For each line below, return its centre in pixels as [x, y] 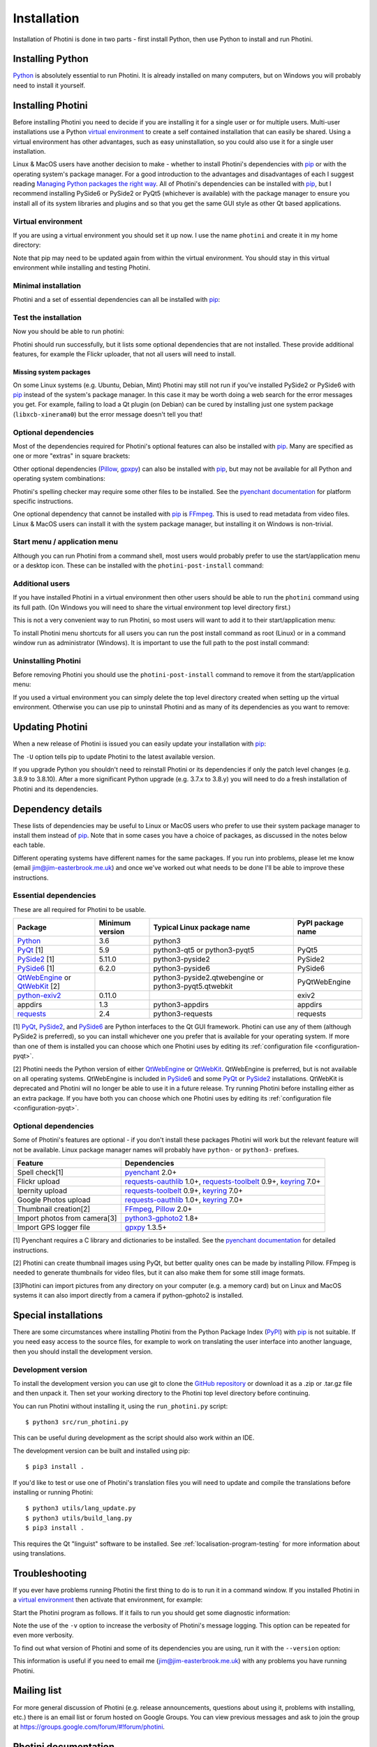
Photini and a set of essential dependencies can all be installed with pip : [117, 300]
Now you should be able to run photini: [69, 331]
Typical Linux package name [202, 927]
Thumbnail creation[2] [54, 1209]
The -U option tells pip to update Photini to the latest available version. [114, 756]
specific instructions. [43, 501]
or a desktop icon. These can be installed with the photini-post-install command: [139, 565]
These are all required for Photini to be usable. [80, 909]
